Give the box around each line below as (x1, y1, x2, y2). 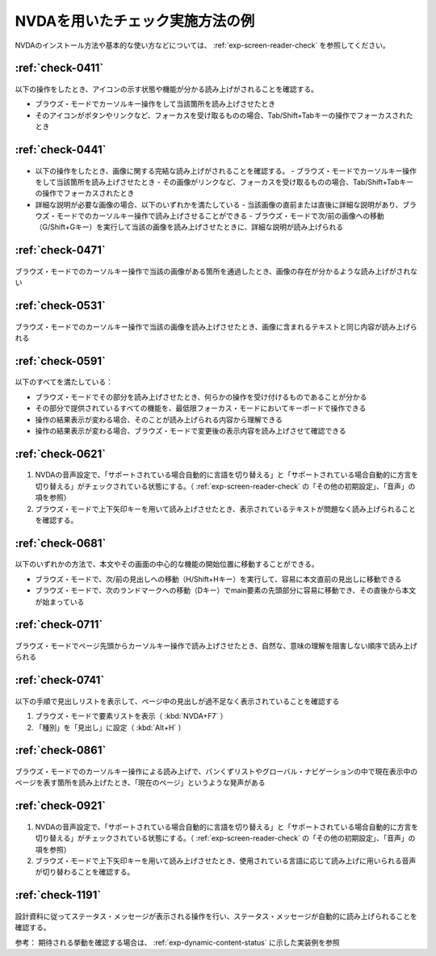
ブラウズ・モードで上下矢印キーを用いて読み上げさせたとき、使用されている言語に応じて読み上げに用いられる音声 (35, 856, 417, 866)
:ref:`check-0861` (15, 744, 107, 757)
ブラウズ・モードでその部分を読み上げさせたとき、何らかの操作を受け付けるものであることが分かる (35, 392, 367, 401)
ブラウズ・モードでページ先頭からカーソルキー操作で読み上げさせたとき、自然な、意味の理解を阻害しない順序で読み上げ (15, 641, 417, 650)
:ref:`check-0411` (15, 61, 104, 75)
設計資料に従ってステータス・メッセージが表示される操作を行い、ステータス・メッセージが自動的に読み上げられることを (15, 911, 417, 920)
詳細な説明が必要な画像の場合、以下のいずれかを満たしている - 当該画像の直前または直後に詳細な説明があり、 (35, 199, 403, 209)
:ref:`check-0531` (15, 299, 107, 312)
